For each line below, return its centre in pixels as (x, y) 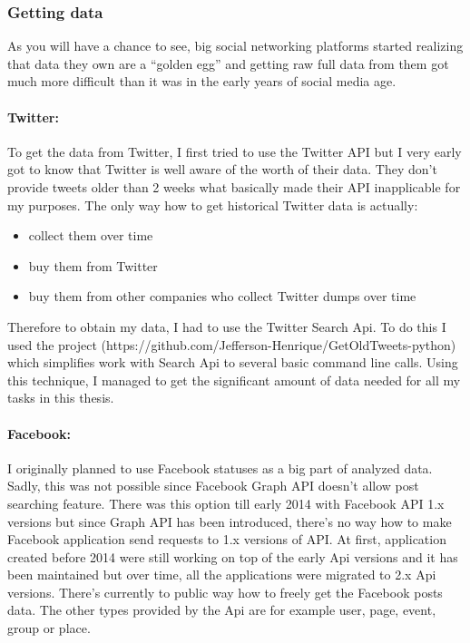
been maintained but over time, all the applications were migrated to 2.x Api (222, 575)
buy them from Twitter (93, 265)
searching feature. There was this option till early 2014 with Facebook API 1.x (226, 503)
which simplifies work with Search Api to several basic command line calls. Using (233, 362)
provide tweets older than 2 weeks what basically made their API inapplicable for (234, 186)
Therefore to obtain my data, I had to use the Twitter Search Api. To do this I (227, 326)
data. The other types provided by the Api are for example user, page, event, (222, 610)
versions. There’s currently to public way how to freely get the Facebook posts (225, 592)
